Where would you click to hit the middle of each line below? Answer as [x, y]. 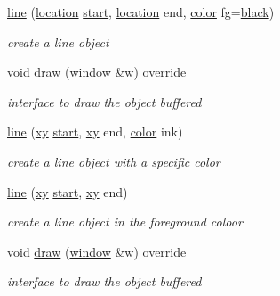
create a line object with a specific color [114, 161]
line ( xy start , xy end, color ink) [95, 132]
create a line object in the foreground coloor [125, 222]
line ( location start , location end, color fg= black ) [141, 12]
